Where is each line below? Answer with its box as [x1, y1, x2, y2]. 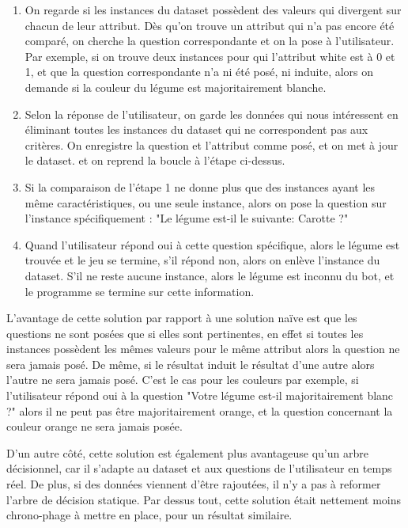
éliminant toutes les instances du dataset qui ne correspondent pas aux [25, 121, 368, 138]
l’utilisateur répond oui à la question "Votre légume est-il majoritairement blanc [6, 387, 394, 404]
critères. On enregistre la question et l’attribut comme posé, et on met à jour [25, 136, 399, 153]
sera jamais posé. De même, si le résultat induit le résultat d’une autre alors [6, 355, 375, 372]
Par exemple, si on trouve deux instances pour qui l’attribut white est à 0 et [25, 47, 395, 64]
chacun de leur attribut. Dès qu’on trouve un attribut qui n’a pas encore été [25, 17, 395, 33]
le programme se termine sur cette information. [25, 283, 255, 299]
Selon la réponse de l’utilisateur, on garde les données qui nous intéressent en [25, 105, 399, 122]
